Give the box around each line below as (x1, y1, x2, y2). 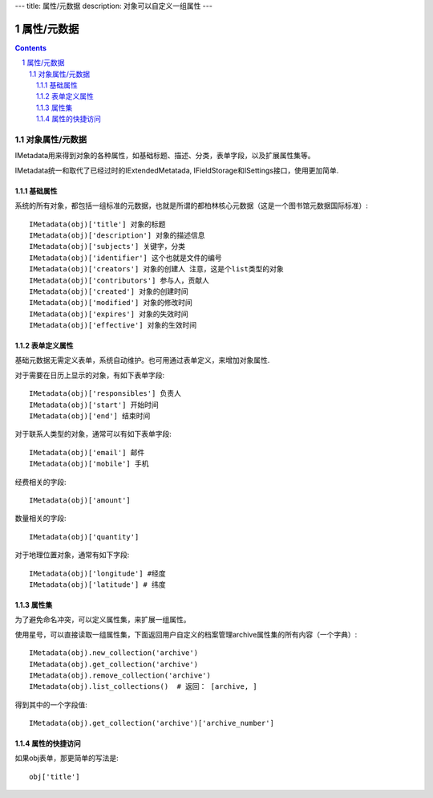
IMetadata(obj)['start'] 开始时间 (29, 400, 160, 409)
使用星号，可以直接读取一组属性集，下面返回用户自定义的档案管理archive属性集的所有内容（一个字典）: (14, 629, 358, 639)
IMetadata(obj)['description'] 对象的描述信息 (29, 230, 205, 240)
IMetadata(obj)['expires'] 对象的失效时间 (29, 309, 188, 319)
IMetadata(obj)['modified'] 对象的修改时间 (29, 298, 192, 307)
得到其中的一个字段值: (14, 699, 88, 710)
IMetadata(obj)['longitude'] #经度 (29, 568, 166, 578)
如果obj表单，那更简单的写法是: (14, 753, 119, 763)
